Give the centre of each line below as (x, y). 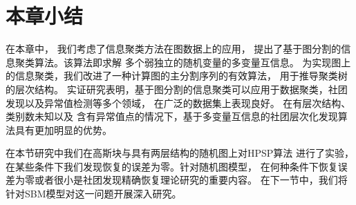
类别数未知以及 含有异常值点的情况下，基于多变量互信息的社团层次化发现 (172, 116)
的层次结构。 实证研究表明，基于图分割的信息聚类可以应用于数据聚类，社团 (177, 89)
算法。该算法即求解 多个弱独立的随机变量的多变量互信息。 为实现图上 (193, 62)
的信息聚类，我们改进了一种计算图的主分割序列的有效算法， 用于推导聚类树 (177, 76)
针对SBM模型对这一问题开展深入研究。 (94, 194)
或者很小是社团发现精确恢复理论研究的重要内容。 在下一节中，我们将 (191, 180)
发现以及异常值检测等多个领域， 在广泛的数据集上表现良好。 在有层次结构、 (178, 102)
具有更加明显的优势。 (63, 129)
